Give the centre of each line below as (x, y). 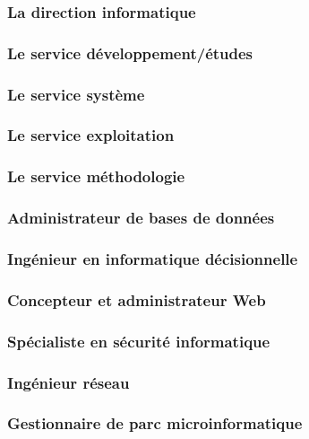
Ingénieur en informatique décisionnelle (153, 258)
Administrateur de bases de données (141, 218)
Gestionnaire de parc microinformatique (155, 423)
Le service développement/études (130, 53)
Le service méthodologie (96, 176)
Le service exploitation (91, 135)
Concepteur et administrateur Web (137, 299)
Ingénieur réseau (69, 382)
